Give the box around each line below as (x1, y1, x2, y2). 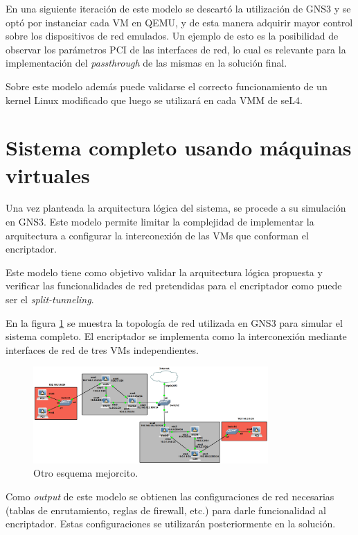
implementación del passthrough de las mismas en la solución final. (6, 56, 287, 70)
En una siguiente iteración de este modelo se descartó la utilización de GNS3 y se (6, 1, 351, 15)
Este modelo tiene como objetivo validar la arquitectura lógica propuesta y (6, 264, 323, 279)
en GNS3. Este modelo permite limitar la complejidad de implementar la (6, 214, 314, 229)
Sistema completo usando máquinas (6, 133, 352, 162)
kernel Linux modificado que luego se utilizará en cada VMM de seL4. (6, 92, 303, 107)
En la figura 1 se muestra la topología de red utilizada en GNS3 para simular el (6, 315, 343, 330)
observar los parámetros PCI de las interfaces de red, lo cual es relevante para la (6, 42, 346, 56)
